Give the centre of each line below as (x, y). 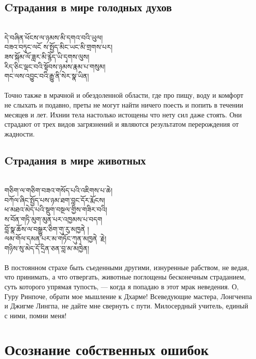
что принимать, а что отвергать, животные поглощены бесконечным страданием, (125, 277)
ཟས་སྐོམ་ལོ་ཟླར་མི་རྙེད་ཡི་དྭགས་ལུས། (47, 56)
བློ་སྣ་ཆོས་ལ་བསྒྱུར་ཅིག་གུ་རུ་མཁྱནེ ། (47, 229)
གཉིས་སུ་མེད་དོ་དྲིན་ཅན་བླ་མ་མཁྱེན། (47, 248)
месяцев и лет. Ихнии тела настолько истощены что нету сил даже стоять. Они (123, 114)
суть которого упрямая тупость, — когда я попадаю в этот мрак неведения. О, (122, 287)
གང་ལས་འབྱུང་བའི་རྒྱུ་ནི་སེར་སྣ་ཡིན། (47, 76)
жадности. (20, 133)
